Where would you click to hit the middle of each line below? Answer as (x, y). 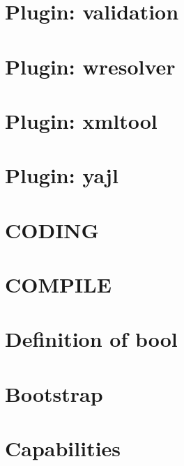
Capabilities (63, 448)
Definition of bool (91, 339)
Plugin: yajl (62, 175)
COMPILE (58, 285)
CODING (52, 230)
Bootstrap (54, 393)
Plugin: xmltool (81, 120)
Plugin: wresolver (90, 66)
